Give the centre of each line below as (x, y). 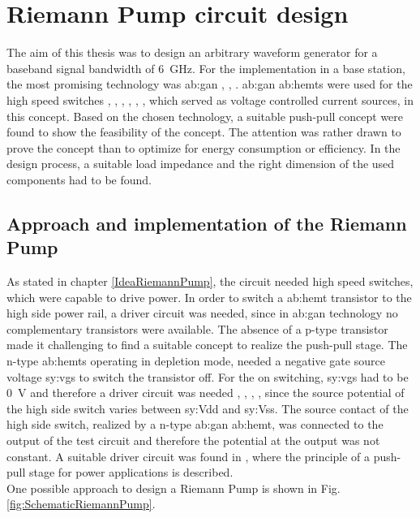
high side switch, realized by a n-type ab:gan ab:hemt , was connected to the (195, 424)
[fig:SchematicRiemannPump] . (81, 504)
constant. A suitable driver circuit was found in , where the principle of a (189, 456)
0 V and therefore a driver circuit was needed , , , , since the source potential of (206, 393)
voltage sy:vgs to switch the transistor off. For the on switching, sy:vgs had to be (208, 376)
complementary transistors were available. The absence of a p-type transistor (197, 328)
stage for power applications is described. (131, 472)
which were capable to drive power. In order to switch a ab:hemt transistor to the (209, 297)
